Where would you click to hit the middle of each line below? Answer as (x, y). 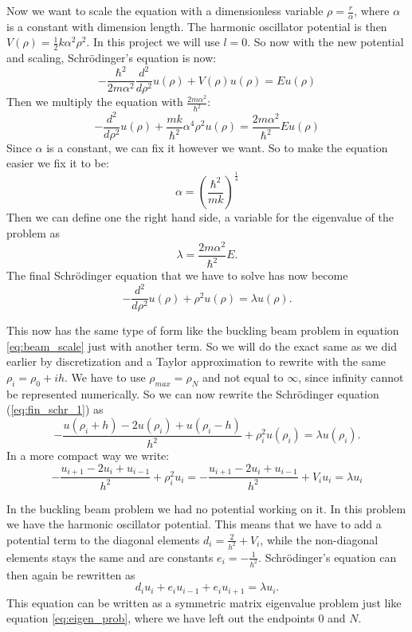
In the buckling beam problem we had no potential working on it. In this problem (206, 508)
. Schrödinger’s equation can (328, 557)
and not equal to (243, 377)
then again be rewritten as (71, 574)
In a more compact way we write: (88, 455)
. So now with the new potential (326, 42)
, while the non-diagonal (319, 539)
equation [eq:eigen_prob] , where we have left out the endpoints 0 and (176, 618)
